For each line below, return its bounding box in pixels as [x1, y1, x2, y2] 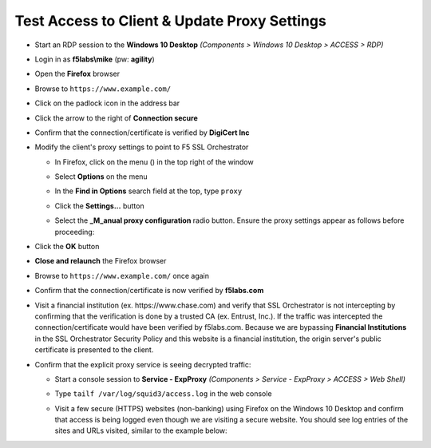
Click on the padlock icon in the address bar [34, 98, 180, 108]
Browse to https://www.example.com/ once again [34, 271, 210, 280]
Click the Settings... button [54, 200, 144, 211]
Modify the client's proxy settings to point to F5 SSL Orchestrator [34, 142, 249, 152]
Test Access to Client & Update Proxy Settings [14, 12, 326, 30]
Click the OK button [34, 242, 100, 252]
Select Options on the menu [54, 172, 148, 181]
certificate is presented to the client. [34, 345, 154, 355]
